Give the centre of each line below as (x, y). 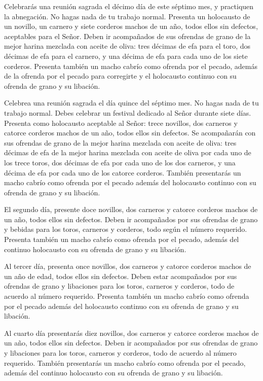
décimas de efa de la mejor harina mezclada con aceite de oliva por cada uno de (128, 152)
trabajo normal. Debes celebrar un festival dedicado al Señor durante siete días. (128, 112)
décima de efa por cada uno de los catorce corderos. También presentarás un (123, 172)
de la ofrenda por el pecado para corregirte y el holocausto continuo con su (120, 76)
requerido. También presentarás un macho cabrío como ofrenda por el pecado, (125, 362)
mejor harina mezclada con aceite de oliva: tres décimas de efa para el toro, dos (127, 46)
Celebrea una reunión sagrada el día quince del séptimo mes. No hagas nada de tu (131, 103)
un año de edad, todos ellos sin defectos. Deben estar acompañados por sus (121, 276)
